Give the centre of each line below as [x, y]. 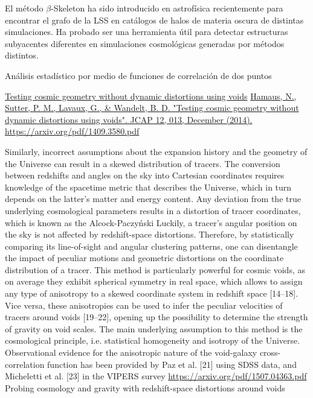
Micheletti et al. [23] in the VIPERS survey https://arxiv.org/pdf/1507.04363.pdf [156, 376]
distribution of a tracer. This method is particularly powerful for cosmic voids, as [155, 269]
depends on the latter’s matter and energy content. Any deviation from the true [153, 199]
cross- [270, 352]
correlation [25, 364]
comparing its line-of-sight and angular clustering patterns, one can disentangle [151, 246]
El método [24, 8]
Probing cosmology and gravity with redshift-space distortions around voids [145, 387]
